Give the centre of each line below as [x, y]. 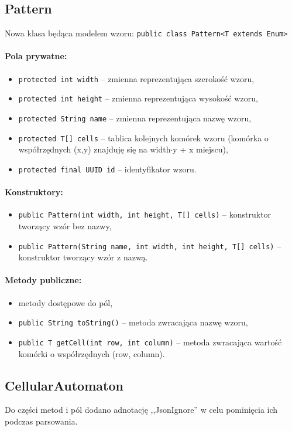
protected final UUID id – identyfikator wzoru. [107, 169]
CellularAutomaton [64, 385]
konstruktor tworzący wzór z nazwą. [83, 257]
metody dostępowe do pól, [66, 302]
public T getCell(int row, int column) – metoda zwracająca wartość [150, 342]
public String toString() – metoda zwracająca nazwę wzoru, [133, 322]
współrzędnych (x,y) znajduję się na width [95, 149]
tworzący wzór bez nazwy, [65, 225]
